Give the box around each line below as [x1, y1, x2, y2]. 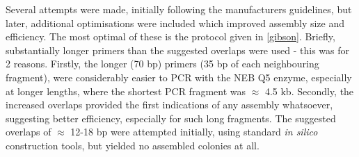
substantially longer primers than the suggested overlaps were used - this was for [6, 42, 350, 57]
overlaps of [6, 124, 51, 139]
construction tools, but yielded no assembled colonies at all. [6, 138, 260, 152]
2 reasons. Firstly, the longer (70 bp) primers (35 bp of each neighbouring [6, 56, 319, 71]
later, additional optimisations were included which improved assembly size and [6, 15, 345, 30]
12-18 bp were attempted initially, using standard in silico [70, 124, 318, 139]
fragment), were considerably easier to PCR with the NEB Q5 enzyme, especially [6, 69, 352, 84]
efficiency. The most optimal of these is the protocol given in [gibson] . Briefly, [6, 29, 335, 44]
